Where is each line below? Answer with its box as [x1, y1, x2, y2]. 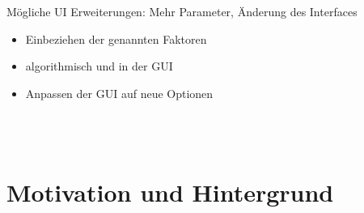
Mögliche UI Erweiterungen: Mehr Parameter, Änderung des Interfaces [6, 3, 358, 19]
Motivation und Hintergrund [6, 175, 334, 208]
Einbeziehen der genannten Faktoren [25, 30, 207, 47]
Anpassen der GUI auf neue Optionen [25, 84, 214, 101]
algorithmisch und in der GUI [25, 58, 173, 75]
